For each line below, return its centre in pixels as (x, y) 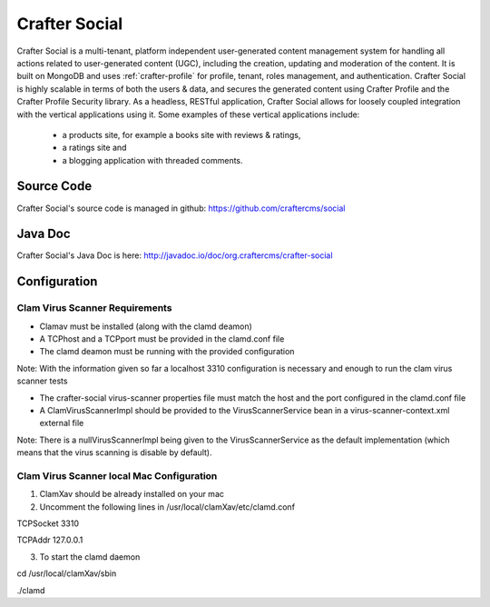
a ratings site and (94, 148)
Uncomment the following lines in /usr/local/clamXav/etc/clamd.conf (167, 507)
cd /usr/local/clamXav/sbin (67, 573)
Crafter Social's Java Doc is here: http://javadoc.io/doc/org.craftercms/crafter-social (175, 255)
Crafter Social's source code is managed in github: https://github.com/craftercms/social (181, 208)
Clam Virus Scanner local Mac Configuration (117, 475)
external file (62, 423)
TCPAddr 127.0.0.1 (50, 540)
